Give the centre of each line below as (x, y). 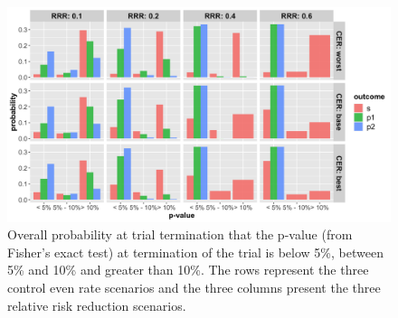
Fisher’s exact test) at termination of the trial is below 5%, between (195, 252)
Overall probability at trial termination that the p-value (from (180, 234)
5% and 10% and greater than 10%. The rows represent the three (188, 270)
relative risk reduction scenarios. (97, 305)
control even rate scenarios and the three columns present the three (194, 288)
